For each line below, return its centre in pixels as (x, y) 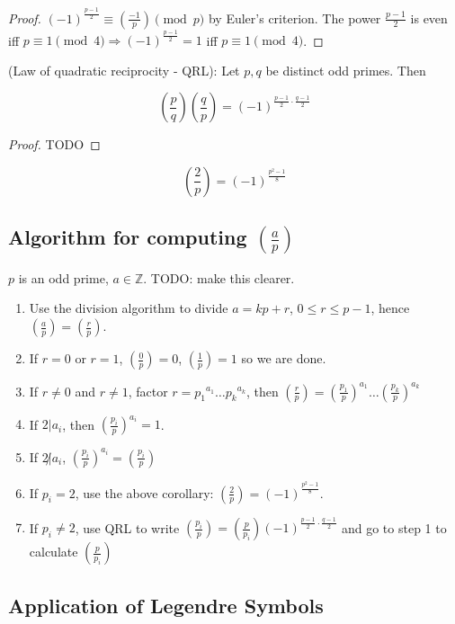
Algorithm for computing (128, 237)
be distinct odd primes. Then (346, 70)
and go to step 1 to (394, 527)
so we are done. (284, 358)
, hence (390, 308)
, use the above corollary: (144, 492)
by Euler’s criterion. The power (294, 18)
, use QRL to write (127, 527)
